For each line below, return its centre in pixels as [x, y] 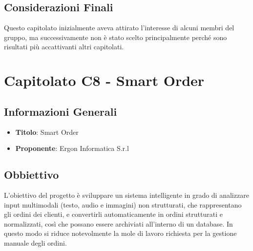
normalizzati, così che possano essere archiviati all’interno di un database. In [118, 223]
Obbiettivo [32, 175]
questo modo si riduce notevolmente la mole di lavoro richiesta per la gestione [120, 233]
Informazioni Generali [61, 111]
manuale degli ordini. [35, 242]
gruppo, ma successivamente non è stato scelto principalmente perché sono [116, 37]
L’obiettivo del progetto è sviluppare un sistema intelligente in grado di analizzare [126, 195]
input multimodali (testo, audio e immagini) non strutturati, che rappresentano [123, 204]
